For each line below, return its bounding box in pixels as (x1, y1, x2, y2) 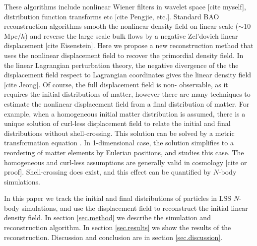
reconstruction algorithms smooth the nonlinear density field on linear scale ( (4, 21, 239, 31)
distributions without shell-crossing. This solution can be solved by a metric (4, 127, 235, 138)
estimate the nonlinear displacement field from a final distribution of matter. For (4, 98, 250, 109)
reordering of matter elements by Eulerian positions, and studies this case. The (4, 147, 244, 157)
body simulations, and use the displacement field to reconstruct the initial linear (4, 202, 248, 213)
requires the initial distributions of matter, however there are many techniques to (4, 89, 251, 99)
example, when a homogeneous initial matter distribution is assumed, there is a (4, 108, 246, 119)
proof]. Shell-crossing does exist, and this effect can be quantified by (4, 167, 211, 177)
